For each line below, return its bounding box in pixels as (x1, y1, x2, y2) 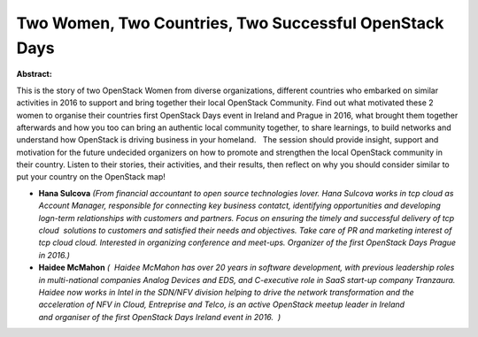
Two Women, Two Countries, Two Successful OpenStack (16, 13, 444, 33)
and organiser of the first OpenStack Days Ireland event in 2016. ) (38, 311, 281, 322)
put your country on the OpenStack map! (16, 172, 166, 182)
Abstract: (16, 69, 52, 80)
